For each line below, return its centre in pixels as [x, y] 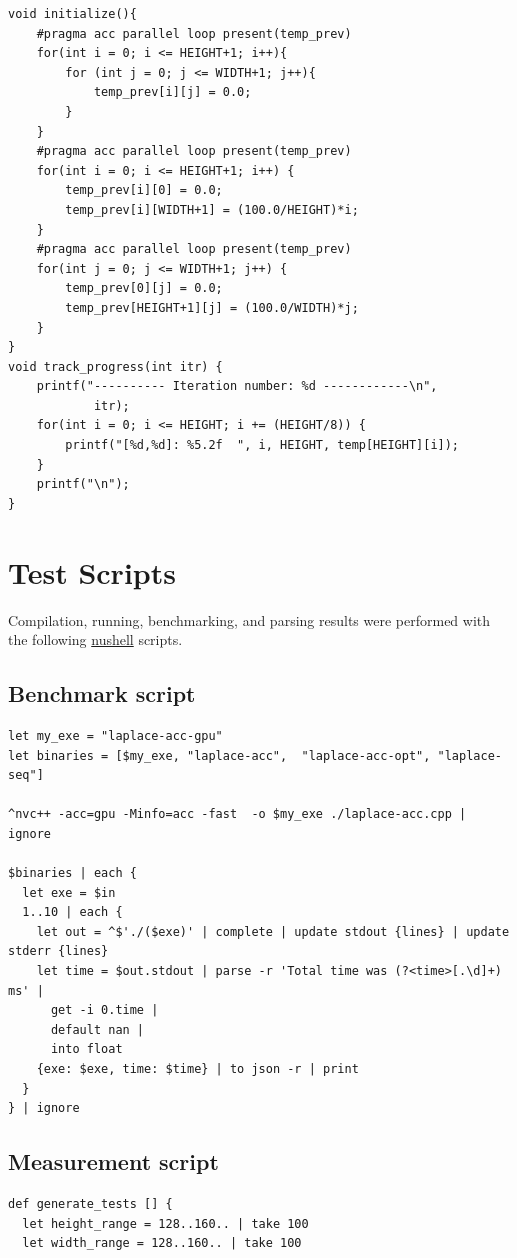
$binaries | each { [72, 873]
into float [86, 1049]
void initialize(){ [72, 14]
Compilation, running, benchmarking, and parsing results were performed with [249, 619]
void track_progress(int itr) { [115, 366]
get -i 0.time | [104, 1010]
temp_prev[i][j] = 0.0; [172, 92]
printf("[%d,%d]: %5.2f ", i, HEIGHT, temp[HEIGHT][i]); [262, 445]
